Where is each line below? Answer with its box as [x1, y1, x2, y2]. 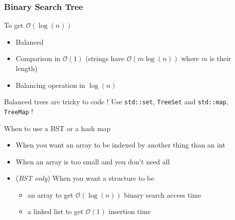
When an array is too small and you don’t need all [15, 156, 170, 166]
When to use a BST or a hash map [4, 123, 111, 133]
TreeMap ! [4, 106, 33, 116]
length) [15, 63, 38, 73]
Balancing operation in [15, 79, 85, 90]
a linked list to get [27, 206, 83, 217]
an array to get [27, 189, 74, 200]
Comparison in [15, 53, 61, 64]
